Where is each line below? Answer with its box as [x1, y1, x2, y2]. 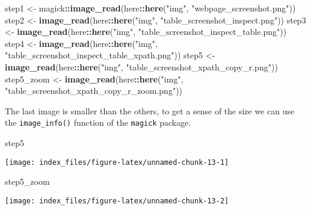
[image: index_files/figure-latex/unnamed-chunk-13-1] [5, 158, 229, 167]
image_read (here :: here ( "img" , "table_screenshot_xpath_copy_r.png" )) [5, 60, 278, 73]
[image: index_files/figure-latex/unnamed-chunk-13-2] [5, 196, 229, 205]
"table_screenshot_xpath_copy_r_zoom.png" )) [5, 84, 183, 97]
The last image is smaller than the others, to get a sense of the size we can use [5, 104, 295, 117]
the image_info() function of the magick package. [5, 116, 191, 129]
